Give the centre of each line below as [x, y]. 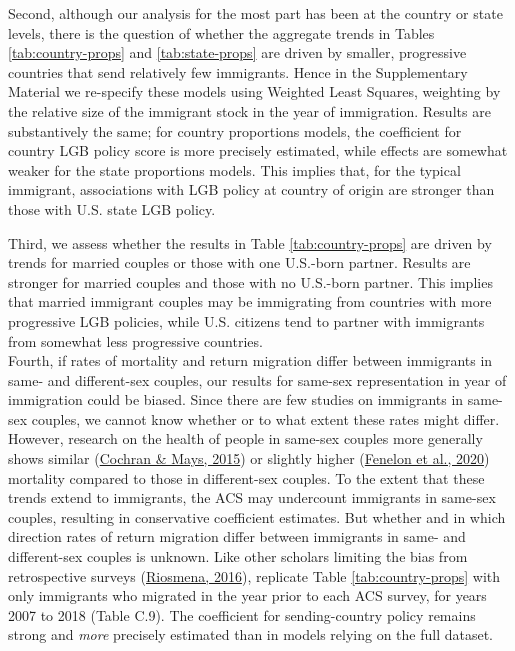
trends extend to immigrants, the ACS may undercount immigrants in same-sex [252, 497]
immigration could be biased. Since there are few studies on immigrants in [236, 399]
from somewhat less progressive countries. [135, 340]
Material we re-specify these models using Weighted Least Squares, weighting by [254, 91]
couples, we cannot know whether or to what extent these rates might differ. [265, 418]
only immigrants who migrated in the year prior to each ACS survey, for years [247, 595]
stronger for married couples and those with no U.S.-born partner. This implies [250, 281]
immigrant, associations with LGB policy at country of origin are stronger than [251, 189]
